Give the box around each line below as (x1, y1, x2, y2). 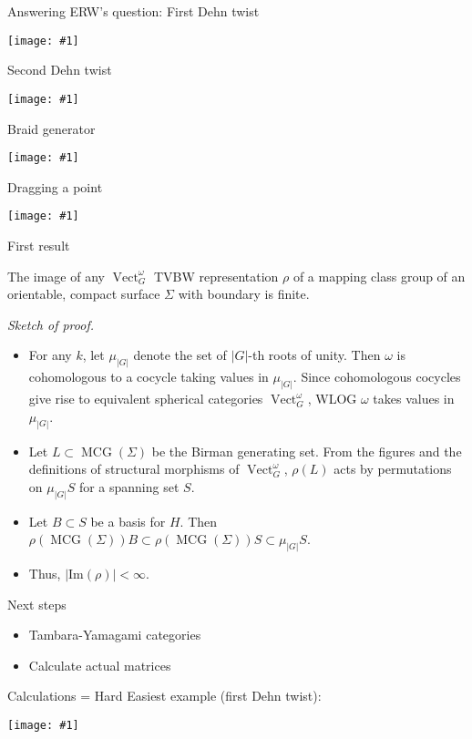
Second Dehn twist (7, 60, 112, 79)
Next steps (7, 594, 67, 613)
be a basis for (90, 511, 166, 530)
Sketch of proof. (7, 314, 95, 334)
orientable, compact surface (7, 284, 160, 303)
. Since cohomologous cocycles (292, 367, 461, 386)
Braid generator (7, 118, 96, 138)
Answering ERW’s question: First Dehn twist (7, 2, 260, 20)
